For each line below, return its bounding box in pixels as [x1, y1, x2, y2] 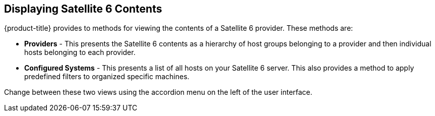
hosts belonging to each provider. [24, 48, 136, 57]
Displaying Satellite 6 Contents [4, 3, 162, 15]
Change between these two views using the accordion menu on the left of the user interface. [4, 88, 313, 97]
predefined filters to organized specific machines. [24, 72, 190, 81]
